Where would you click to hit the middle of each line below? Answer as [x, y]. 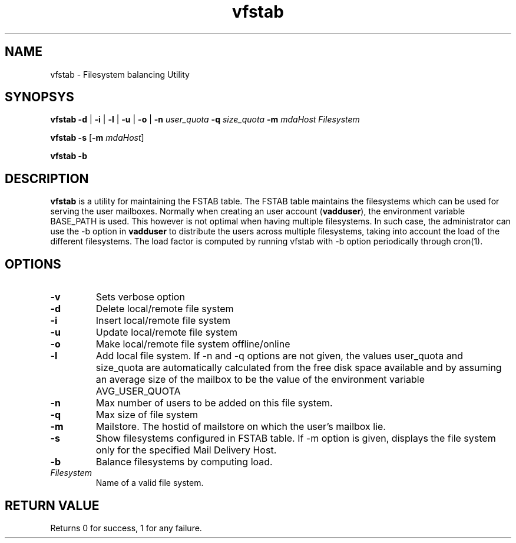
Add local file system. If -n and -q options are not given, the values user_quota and [279, 356]
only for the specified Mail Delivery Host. [186, 450]
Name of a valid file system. [150, 483]
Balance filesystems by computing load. [184, 462]
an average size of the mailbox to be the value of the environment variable [260, 380]
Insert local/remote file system [163, 321]
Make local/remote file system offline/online [193, 344]
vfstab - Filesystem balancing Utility [120, 74]
